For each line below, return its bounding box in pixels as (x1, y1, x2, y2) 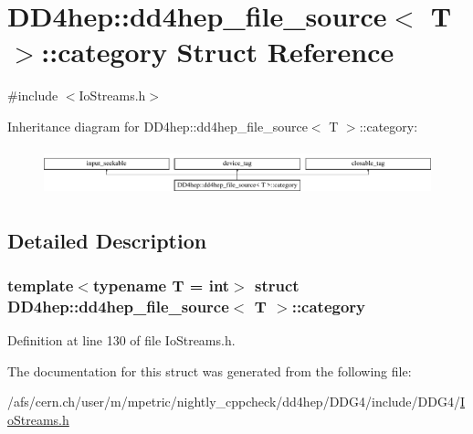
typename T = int (92, 273, 230, 296)
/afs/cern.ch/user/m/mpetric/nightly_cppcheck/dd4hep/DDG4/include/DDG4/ (7, 392, 460, 411)
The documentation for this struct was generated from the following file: (7, 361, 412, 380)
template (7, 273, 74, 296)
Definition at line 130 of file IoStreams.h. (7, 331, 236, 350)
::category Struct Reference (41, 33, 394, 70)
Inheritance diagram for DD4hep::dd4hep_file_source (7, 116, 308, 135)
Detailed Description (7, 226, 207, 254)
